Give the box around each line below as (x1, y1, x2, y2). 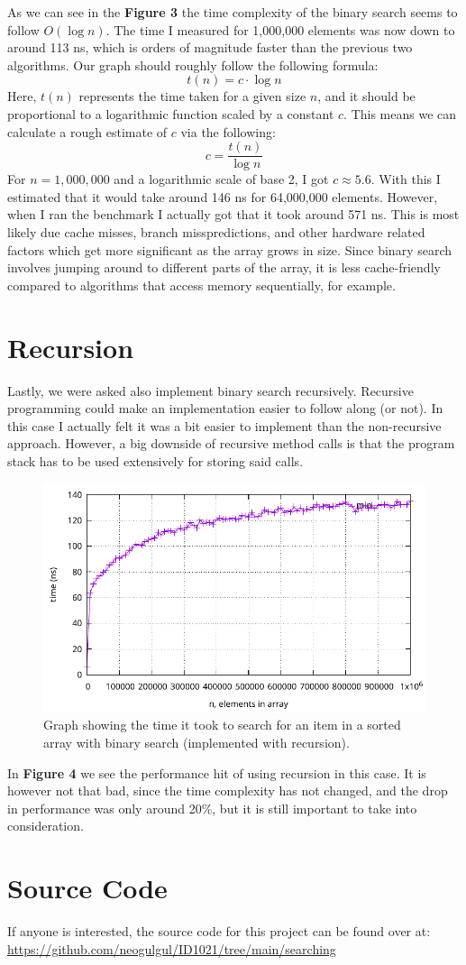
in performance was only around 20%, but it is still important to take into (7, 798, 417, 817)
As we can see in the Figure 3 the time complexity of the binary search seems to (7, 3, 458, 21)
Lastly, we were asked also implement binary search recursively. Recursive (7, 381, 414, 400)
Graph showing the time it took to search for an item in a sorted (43, 715, 401, 734)
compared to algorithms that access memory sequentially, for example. (7, 275, 396, 294)
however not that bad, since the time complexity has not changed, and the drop (7, 781, 448, 800)
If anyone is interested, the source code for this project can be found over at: (7, 922, 431, 941)
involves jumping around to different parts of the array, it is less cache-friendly (7, 258, 441, 277)
